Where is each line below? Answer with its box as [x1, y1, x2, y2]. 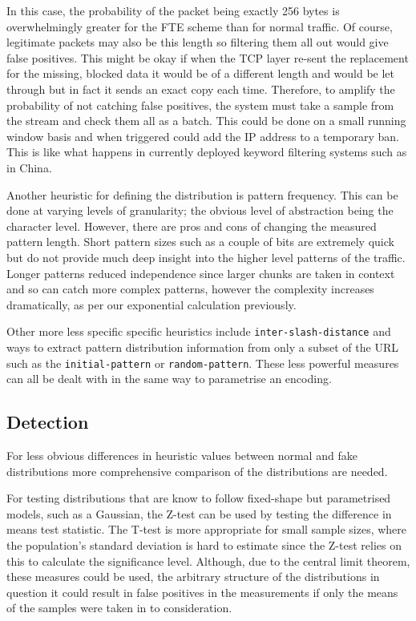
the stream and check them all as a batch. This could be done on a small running [6, 112, 406, 129]
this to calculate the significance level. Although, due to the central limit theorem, [6, 552, 410, 569]
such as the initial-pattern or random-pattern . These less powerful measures [6, 354, 399, 371]
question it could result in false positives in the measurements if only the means [6, 583, 398, 600]
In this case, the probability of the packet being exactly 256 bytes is [6, 2, 340, 18]
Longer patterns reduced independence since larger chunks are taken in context [6, 264, 395, 281]
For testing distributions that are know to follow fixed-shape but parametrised [6, 490, 391, 506]
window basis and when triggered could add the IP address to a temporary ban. [6, 127, 399, 144]
